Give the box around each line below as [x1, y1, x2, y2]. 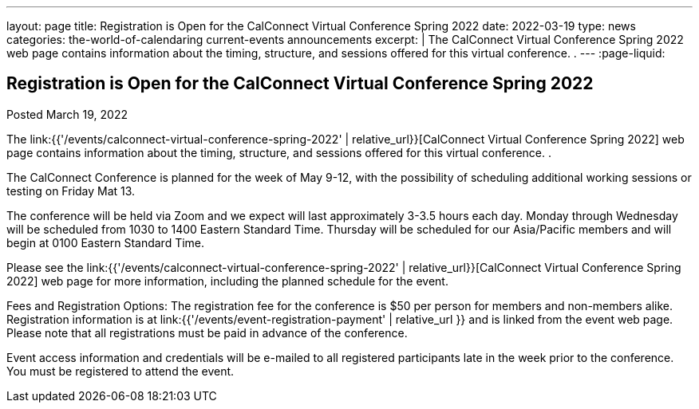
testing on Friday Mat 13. [6, 183, 136, 198]
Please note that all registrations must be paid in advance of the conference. [6, 325, 408, 340]
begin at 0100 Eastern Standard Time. [6, 235, 205, 250]
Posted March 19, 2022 [6, 107, 128, 121]
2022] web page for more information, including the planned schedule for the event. [6, 273, 448, 288]
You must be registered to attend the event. [6, 364, 235, 378]
